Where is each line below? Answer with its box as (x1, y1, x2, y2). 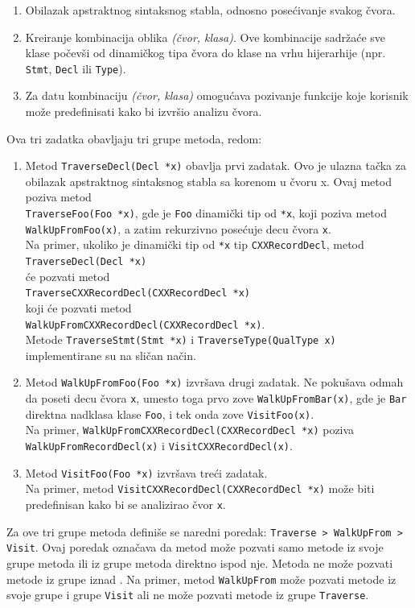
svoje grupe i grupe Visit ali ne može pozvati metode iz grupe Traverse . (6, 586, 369, 603)
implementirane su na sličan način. (25, 346, 196, 363)
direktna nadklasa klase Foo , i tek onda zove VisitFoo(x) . (25, 405, 314, 422)
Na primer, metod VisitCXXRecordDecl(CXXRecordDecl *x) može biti (25, 480, 375, 497)
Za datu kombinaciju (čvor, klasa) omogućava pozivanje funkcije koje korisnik (25, 87, 409, 104)
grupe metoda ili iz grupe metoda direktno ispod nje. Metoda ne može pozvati (6, 555, 393, 571)
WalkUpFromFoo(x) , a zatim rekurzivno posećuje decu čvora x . (25, 220, 331, 237)
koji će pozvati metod (25, 299, 132, 316)
